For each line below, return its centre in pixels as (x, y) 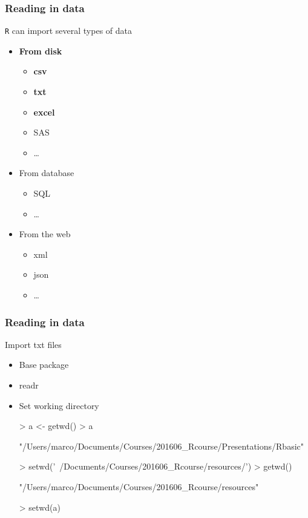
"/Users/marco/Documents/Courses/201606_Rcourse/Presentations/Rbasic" (161, 446)
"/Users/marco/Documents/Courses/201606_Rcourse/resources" (139, 486)
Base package (44, 365)
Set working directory (59, 405)
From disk (41, 51)
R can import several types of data (69, 31)
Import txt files (33, 344)
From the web (45, 234)
